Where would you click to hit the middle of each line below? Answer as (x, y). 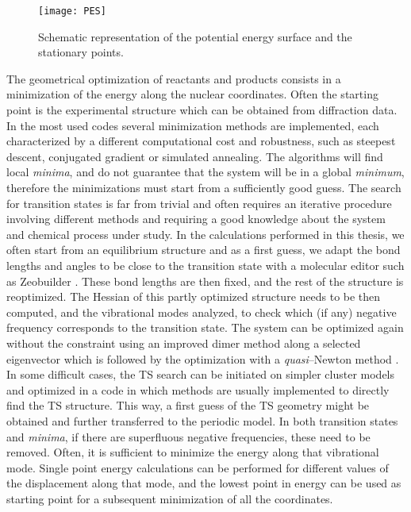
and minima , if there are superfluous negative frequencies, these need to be (188, 436)
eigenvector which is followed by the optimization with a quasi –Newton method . (203, 358)
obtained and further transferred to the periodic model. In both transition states (202, 420)
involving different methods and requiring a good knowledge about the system (196, 219)
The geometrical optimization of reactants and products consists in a (174, 78)
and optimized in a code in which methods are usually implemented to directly (198, 389)
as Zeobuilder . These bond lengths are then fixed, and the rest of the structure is (205, 281)
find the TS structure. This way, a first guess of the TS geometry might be (188, 405)
